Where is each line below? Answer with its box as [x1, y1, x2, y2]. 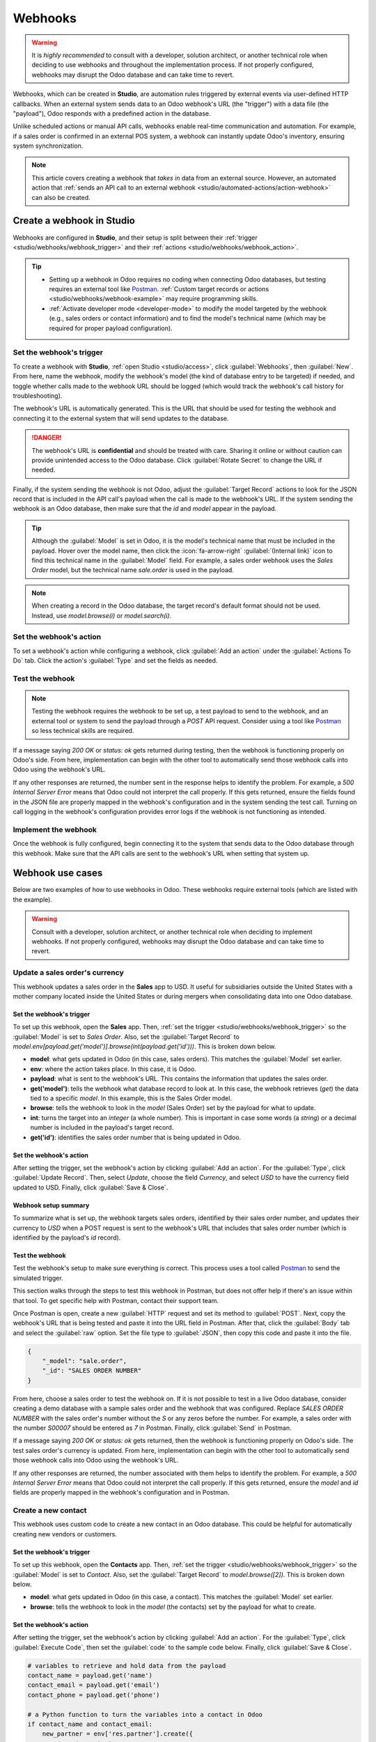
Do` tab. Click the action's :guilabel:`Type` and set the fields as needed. [13, 656, 218, 665]
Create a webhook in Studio [13, 215, 135, 226]
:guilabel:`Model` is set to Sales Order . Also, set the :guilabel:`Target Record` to [13, 1032, 240, 1041]
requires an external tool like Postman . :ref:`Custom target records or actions [49, 285, 269, 293]
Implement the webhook [13, 824, 97, 834]
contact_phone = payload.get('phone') [27, 1690, 160, 1699]
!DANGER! [31, 433, 62, 442]
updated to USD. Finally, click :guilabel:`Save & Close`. [13, 1183, 169, 1192]
